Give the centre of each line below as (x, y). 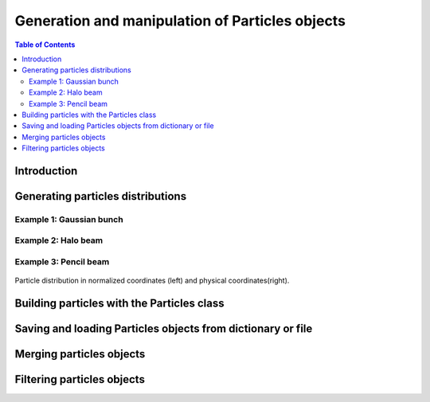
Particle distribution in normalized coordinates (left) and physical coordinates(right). (152, 281)
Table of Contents (45, 45)
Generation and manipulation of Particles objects (180, 21)
